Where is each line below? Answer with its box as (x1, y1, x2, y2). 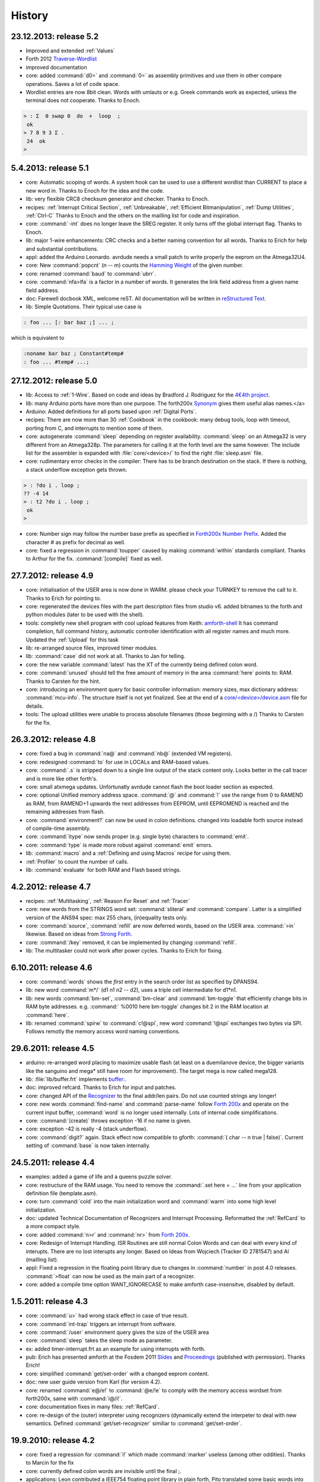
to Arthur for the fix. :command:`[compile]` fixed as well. (25, 555, 163, 563)
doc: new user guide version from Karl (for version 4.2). (25, 1378, 162, 1385)
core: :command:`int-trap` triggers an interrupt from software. (25, 1320, 177, 1327)
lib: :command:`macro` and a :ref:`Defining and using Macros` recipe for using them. (25, 849, 231, 857)
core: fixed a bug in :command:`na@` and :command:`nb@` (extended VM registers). (25, 750, 232, 757)
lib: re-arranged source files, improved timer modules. (25, 644, 158, 651)
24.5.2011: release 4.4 (11, 1158, 95, 1168)
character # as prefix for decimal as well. (25, 538, 126, 545)
